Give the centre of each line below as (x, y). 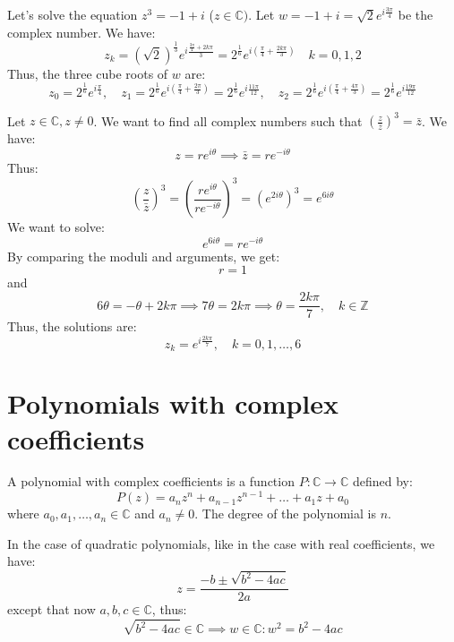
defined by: (382, 481)
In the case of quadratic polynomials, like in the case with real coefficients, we (221, 543)
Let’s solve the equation (73, 14)
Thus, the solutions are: (72, 326)
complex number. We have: (81, 32)
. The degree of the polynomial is (285, 514)
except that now (51, 609)
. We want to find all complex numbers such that (228, 120)
